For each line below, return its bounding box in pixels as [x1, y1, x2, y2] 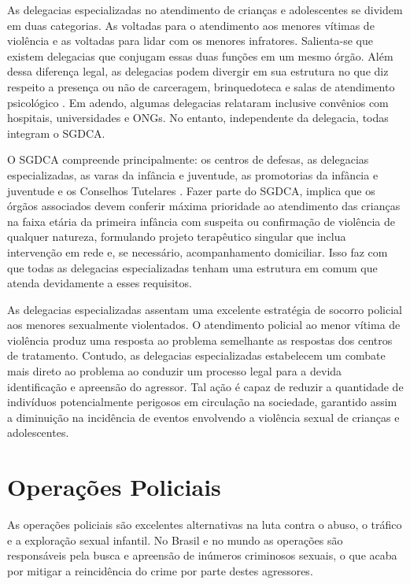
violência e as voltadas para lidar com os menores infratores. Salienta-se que [7, 32, 373, 49]
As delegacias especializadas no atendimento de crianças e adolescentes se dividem [7, 2, 403, 17]
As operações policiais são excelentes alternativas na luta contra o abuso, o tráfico [7, 516, 402, 533]
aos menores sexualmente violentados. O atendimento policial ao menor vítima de [7, 316, 401, 333]
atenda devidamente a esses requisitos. [7, 275, 192, 291]
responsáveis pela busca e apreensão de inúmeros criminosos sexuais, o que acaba [7, 547, 397, 564]
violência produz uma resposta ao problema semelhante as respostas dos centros [7, 331, 393, 348]
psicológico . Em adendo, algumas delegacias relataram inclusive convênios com [7, 94, 389, 110]
